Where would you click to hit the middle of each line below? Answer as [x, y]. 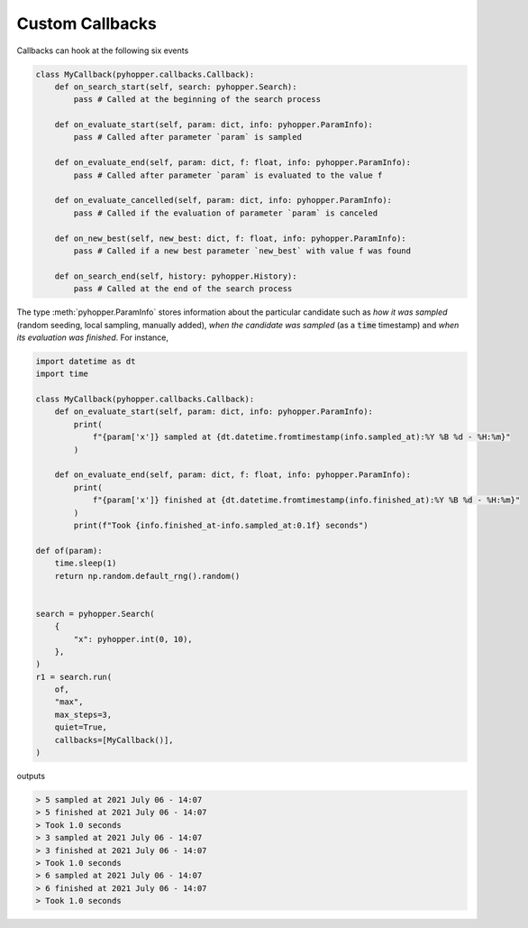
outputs [31, 776]
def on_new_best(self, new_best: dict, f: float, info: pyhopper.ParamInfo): [231, 238]
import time [62, 374]
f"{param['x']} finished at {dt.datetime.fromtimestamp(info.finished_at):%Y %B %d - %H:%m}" [306, 500]
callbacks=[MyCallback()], [114, 740]
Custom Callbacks [86, 23]
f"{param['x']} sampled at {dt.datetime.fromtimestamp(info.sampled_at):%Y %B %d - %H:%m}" [301, 437]
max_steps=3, [83, 714]
